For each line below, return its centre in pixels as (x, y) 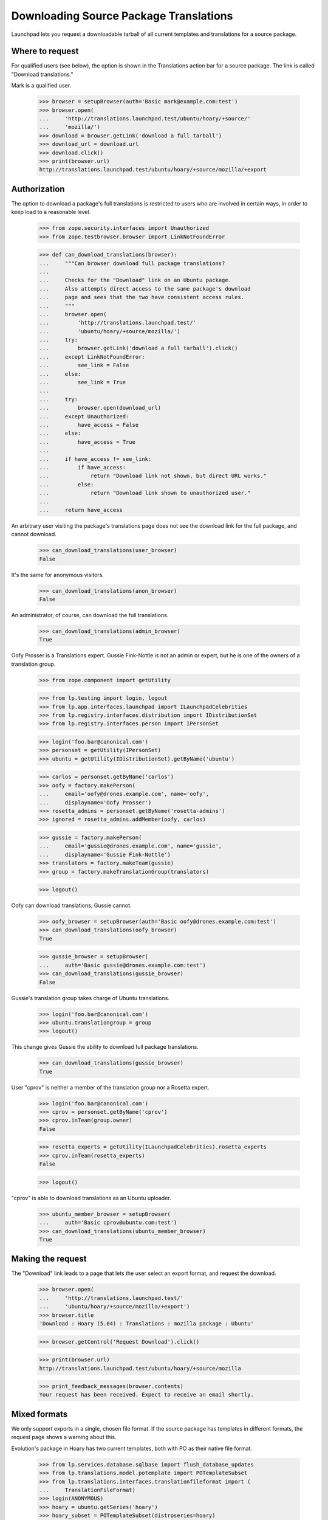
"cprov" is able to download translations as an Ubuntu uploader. (91, 1198)
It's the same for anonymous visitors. (58, 575)
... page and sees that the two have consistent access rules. (142, 297)
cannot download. (34, 534)
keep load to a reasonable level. (51, 212)
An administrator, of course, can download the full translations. (90, 615)
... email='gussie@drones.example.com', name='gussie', (131, 846)
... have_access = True (87, 442)
